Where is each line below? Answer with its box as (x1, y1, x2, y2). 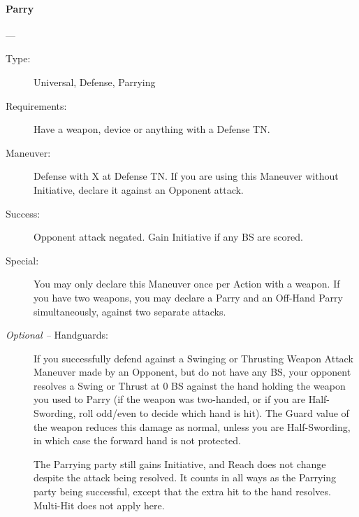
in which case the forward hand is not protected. (34, 433, 241, 448)
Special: (6, 253, 39, 267)
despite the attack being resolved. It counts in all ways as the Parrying (34, 470, 337, 485)
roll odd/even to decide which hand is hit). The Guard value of (79, 406, 349, 420)
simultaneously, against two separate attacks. (34, 304, 226, 318)
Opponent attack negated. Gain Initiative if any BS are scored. (34, 229, 303, 244)
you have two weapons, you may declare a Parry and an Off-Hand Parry (34, 290, 343, 304)
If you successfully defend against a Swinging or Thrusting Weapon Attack (34, 350, 353, 365)
